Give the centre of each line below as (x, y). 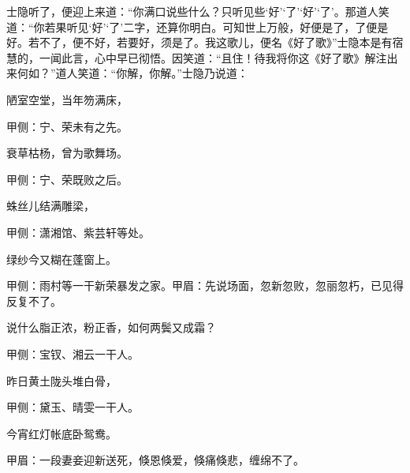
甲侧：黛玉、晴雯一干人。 (73, 407)
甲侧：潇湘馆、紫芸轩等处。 (78, 232)
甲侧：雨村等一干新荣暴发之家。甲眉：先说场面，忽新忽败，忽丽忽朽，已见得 (205, 285)
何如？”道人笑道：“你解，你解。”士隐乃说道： (132, 73)
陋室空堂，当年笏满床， (67, 99)
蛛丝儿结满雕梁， (50, 206)
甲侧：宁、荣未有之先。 (67, 126)
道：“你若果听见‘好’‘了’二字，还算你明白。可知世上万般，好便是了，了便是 (198, 26)
